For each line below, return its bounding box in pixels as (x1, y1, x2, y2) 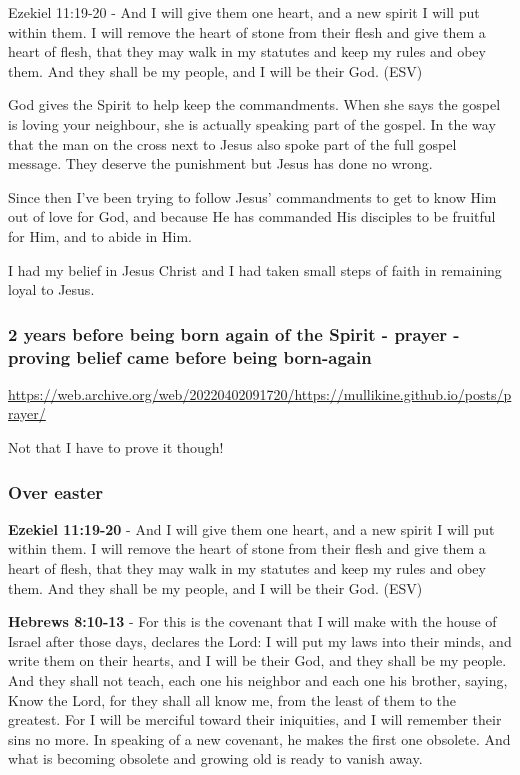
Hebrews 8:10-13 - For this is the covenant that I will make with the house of (8, 611, 497, 632)
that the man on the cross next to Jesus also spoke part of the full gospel (8, 133, 457, 154)
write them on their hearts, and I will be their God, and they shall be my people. (8, 650, 507, 671)
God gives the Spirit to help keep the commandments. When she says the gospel (8, 94, 501, 115)
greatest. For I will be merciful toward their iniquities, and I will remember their (8, 709, 502, 730)
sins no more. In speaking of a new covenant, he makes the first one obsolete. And (8, 728, 511, 749)
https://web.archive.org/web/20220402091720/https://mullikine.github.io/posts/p (8, 383, 512, 404)
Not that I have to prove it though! (8, 437, 224, 458)
